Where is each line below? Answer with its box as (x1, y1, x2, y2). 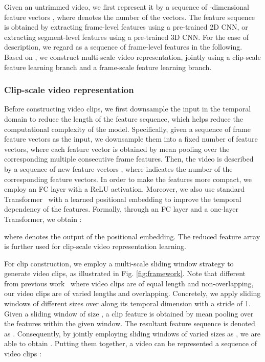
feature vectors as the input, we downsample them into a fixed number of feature (4, 133, 258, 144)
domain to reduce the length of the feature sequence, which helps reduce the (4, 113, 243, 124)
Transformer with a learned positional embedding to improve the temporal (4, 193, 241, 204)
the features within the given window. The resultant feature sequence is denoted (4, 318, 255, 329)
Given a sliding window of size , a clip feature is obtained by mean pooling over (4, 308, 254, 319)
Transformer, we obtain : (4, 213, 82, 224)
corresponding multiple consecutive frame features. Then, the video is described (4, 153, 254, 164)
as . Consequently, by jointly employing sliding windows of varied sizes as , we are (4, 328, 261, 338)
